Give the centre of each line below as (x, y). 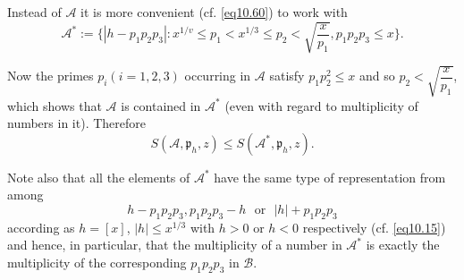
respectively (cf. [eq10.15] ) (374, 227)
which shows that (55, 105)
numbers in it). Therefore (76, 123)
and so (377, 76)
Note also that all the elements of (99, 177)
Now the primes (51, 76)
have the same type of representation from (330, 177)
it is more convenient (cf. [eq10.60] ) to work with (214, 12)
